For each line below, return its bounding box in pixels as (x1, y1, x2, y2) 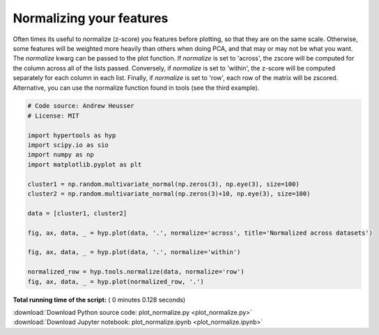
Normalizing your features (13, 10, 169, 26)
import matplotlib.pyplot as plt (27, 160, 142, 169)
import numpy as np (27, 150, 94, 159)
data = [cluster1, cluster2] (27, 209, 127, 217)
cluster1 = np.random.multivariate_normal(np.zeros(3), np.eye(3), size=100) (27, 180, 300, 188)
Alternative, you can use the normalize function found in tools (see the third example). (13, 84, 260, 92)
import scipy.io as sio (27, 141, 109, 149)
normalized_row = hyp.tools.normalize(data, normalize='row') (27, 268, 245, 276)
